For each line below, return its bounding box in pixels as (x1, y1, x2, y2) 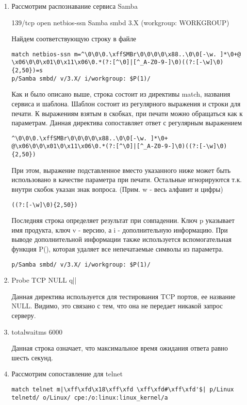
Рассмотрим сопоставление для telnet (11, 369, 123, 379)
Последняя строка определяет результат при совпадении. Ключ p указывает (11, 215, 235, 225)
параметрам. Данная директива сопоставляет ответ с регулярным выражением (11, 118, 242, 128)
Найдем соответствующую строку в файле (11, 34, 136, 44)
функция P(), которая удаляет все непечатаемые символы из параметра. (11, 243, 224, 253)
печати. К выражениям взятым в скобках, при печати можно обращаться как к (11, 108, 243, 118)
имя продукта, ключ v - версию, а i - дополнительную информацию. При (11, 224, 228, 235)
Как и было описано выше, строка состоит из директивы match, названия (11, 89, 231, 99)
